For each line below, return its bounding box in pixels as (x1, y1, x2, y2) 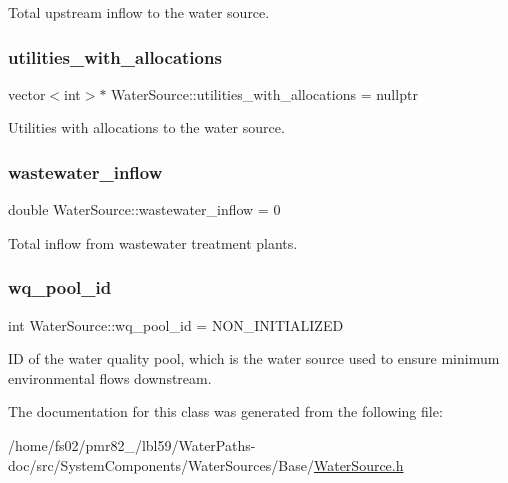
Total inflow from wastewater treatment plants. (8, 232, 298, 253)
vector (8, 83, 46, 104)
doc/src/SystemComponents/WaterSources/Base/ (8, 454, 314, 475)
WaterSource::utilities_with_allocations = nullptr (111, 83, 418, 104)
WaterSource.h (313, 454, 404, 475)
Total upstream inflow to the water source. (8, 2, 270, 22)
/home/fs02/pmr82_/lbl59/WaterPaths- (8, 435, 256, 455)
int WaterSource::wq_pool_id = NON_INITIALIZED (8, 314, 344, 335)
